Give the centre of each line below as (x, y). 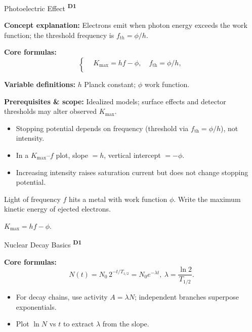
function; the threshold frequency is (59, 35)
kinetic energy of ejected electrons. (57, 209)
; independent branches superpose (186, 296)
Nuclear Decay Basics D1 (43, 244)
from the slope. (126, 324)
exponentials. (36, 306)
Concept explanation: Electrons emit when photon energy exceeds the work (126, 25)
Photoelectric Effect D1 (40, 7)
